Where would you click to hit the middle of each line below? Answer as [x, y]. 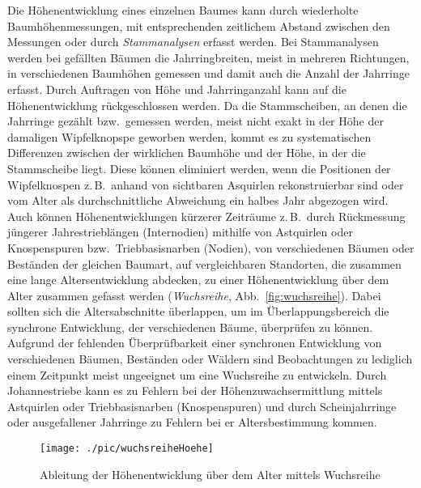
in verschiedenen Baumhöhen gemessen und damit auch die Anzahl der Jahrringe [208, 73]
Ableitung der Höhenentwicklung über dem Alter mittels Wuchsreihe [210, 474]
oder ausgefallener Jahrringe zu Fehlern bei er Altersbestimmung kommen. [192, 422]
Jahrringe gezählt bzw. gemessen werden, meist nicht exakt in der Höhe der [196, 121]
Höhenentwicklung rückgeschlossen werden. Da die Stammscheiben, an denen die [207, 105]
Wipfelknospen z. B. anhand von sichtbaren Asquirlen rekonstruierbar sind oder [206, 184]
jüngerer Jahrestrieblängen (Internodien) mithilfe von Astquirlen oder [180, 232]
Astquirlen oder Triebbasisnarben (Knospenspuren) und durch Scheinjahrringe [202, 406]
